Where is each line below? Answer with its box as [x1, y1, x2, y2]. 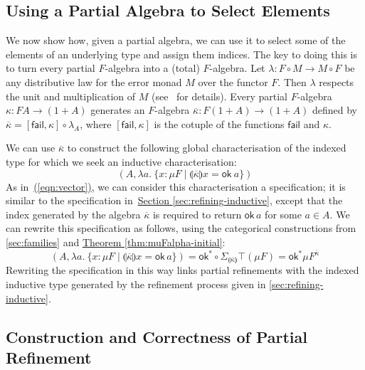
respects [319, 74, 354, 89]
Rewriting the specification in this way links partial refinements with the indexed [6, 263, 359, 277]
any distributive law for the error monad [6, 74, 182, 89]
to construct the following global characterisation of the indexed [67, 140, 347, 155]
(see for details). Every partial [151, 88, 288, 103]
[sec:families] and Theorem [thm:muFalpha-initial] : [6, 234, 226, 249]
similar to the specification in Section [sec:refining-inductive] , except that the [6, 193, 343, 208]
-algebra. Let [209, 60, 265, 75]
